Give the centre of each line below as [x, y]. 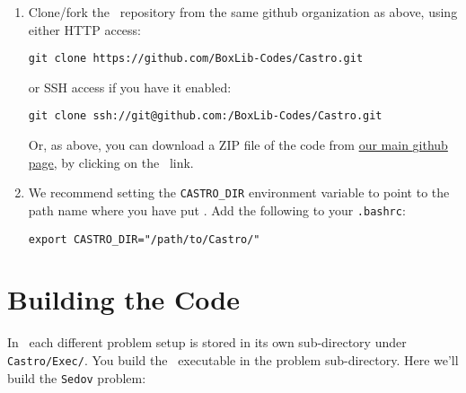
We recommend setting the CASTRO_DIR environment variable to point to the [239, 192]
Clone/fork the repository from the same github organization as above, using [243, 12]
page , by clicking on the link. [111, 162]
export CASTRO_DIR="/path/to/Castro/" [144, 239]
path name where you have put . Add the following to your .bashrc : [217, 210]
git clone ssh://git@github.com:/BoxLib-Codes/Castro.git [205, 116]
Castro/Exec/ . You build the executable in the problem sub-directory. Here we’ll [233, 359]
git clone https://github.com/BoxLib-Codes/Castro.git [196, 59]
